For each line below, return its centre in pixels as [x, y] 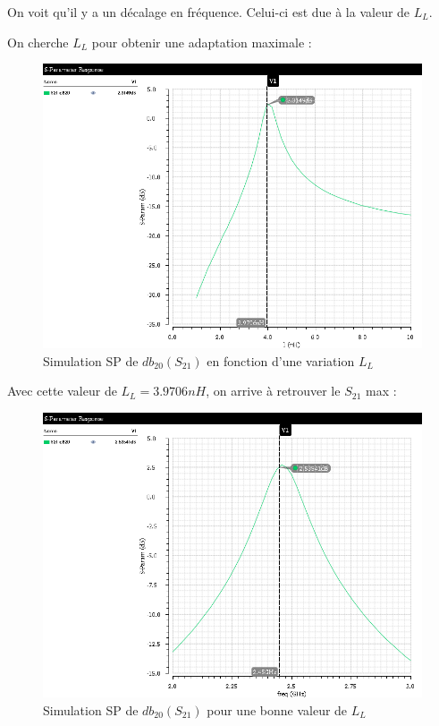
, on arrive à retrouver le [273, 391]
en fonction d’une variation [281, 360]
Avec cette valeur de [62, 391]
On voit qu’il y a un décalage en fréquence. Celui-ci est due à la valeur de [209, 12]
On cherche [38, 42]
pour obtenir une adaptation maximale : [202, 42]
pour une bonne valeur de [277, 709]
